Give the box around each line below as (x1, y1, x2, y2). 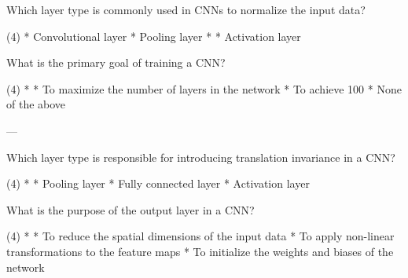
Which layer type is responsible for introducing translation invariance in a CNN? (6, 148, 395, 165)
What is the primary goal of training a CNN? (6, 54, 226, 71)
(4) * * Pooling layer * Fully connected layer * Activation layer (6, 175, 310, 192)
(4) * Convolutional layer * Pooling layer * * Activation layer (6, 27, 301, 44)
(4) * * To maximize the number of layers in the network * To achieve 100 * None (6, 80, 402, 97)
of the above (6, 96, 66, 112)
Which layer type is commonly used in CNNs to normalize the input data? (6, 2, 366, 17)
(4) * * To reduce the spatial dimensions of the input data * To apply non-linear (6, 228, 395, 244)
